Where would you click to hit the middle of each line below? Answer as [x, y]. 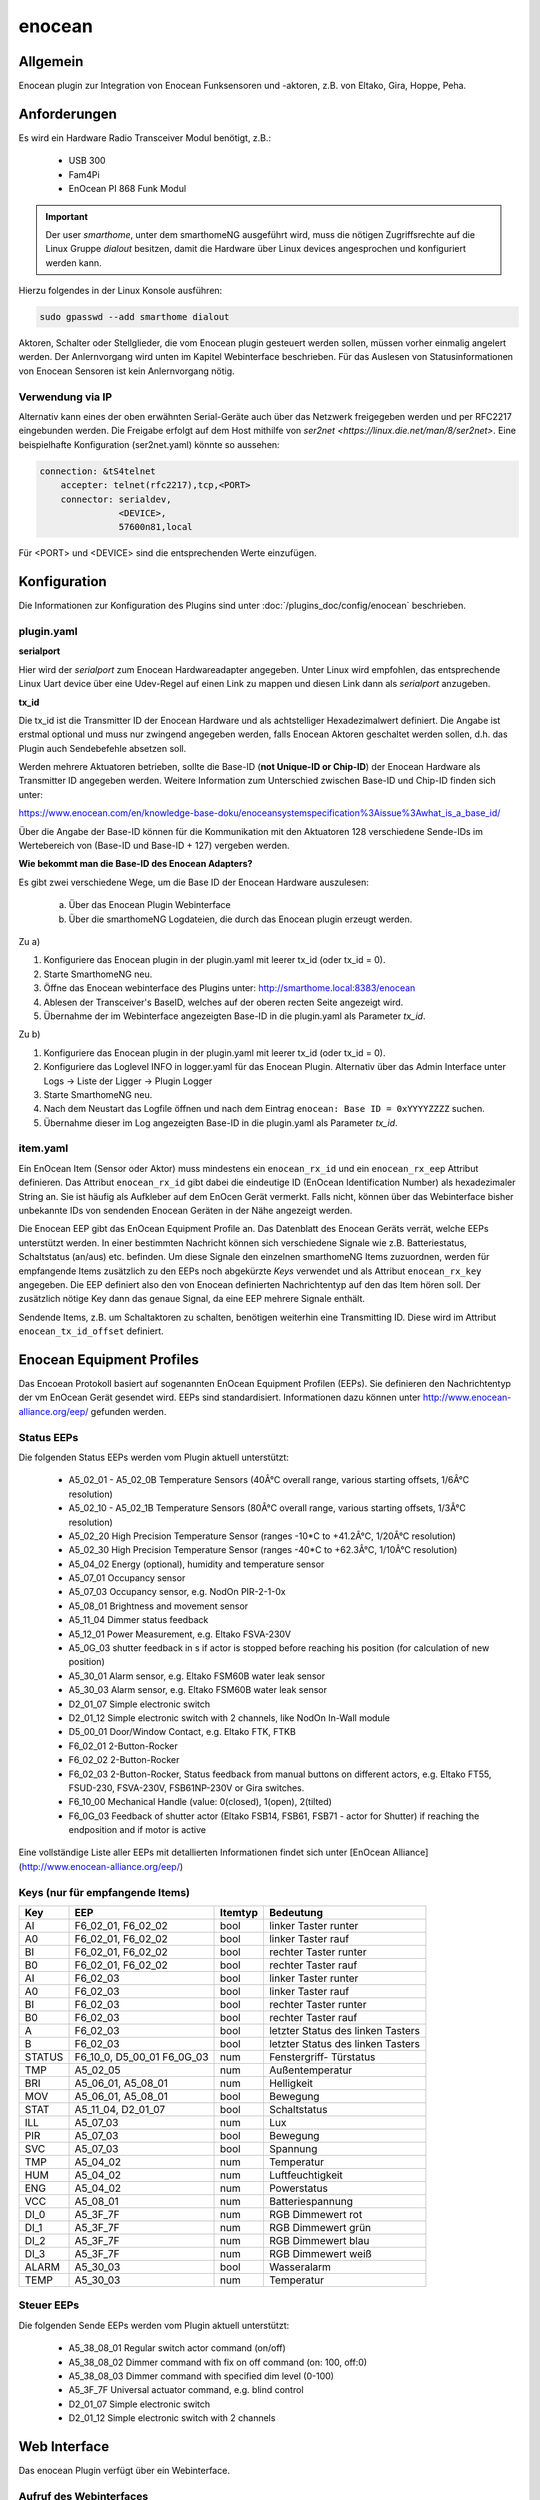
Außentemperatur [310, 2070]
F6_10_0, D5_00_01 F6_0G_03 [141, 2057]
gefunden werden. [128, 1411]
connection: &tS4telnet [98, 471]
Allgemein [51, 61]
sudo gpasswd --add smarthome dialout [134, 317]
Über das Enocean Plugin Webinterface [149, 905]
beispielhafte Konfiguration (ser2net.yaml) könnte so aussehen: [149, 444]
